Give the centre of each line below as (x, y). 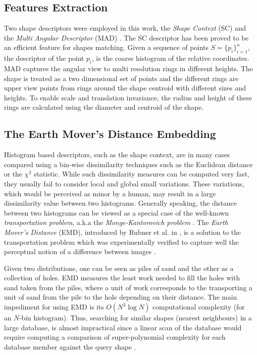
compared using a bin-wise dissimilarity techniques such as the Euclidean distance (128, 164)
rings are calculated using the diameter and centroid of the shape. (104, 107)
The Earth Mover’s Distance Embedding (110, 134)
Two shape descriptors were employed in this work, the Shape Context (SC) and (125, 28)
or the (13, 174)
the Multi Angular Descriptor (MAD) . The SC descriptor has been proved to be (126, 37)
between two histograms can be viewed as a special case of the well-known (117, 212)
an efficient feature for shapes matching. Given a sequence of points (106, 47)
